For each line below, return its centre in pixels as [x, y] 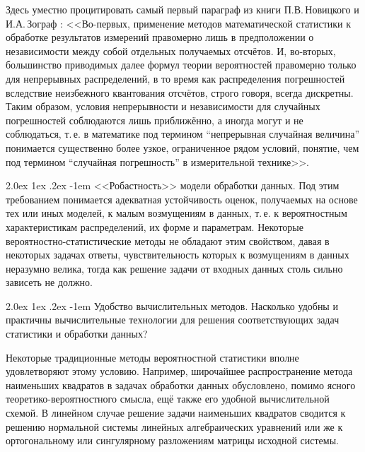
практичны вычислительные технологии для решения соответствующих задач [173, 320]
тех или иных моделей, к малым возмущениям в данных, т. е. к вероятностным [176, 213]
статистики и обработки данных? [77, 334]
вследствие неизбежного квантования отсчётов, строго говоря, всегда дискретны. [180, 92]
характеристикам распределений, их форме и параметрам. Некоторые [155, 226]
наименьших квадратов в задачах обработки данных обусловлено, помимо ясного [181, 385]
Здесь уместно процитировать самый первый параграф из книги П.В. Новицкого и [182, 9]
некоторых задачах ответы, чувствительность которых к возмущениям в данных [178, 255]
